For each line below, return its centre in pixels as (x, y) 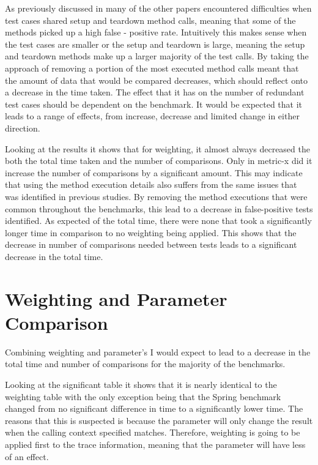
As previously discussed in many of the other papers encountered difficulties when (158, 8)
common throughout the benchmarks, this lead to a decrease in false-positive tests (159, 208)
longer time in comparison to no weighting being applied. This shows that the (151, 232)
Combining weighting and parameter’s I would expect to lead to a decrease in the (158, 352)
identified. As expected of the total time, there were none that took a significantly (158, 221)
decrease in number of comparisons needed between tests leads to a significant (151, 244)
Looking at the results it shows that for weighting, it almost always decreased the (157, 148)
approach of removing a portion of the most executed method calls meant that (152, 68)
